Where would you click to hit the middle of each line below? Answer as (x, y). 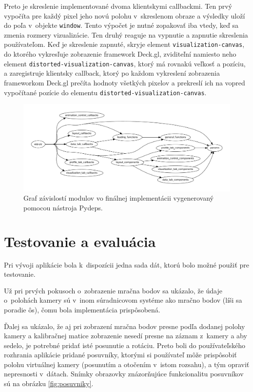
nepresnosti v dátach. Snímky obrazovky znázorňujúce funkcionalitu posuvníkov (124, 374)
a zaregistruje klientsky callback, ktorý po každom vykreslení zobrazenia (112, 73)
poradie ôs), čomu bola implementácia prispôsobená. (82, 309)
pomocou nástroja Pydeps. (63, 207)
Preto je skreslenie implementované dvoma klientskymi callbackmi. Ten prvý (118, 6)
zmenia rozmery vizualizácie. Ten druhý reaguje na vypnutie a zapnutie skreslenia (126, 34)
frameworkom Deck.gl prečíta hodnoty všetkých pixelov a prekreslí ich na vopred (125, 82)
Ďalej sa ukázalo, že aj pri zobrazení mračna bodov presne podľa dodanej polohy (125, 326)
